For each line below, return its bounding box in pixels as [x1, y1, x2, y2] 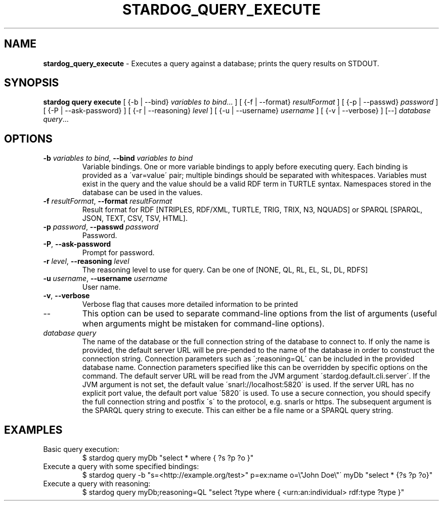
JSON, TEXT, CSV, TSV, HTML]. [82, 214, 188, 223]
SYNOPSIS [4, 76, 59, 89]
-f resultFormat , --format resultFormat [43, 197, 172, 206]
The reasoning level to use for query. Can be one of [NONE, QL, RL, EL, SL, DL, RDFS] [82, 265, 368, 274]
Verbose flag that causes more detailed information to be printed [82, 300, 298, 309]
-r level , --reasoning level [43, 257, 129, 266]
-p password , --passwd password [43, 222, 159, 232]
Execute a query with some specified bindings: [43, 462, 199, 471]
